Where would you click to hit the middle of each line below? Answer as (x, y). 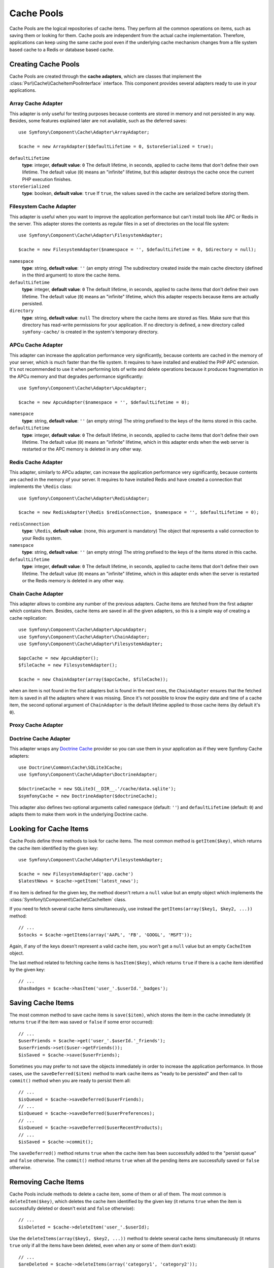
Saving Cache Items (42, 1002)
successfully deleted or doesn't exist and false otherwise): (72, 1208)
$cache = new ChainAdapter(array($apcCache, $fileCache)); (93, 679)
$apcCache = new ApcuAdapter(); (59, 658)
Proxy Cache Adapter (36, 725)
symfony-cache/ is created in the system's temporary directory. (90, 332)
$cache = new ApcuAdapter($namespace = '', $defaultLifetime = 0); (104, 402)
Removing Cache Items (47, 1182)
